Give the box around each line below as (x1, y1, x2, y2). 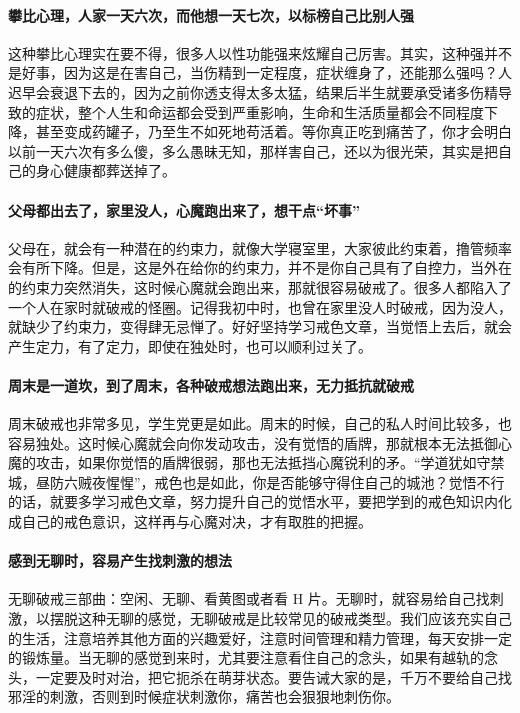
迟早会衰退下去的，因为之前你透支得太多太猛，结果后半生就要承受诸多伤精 (8, 81, 498, 102)
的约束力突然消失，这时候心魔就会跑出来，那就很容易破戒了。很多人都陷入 (8, 276, 498, 297)
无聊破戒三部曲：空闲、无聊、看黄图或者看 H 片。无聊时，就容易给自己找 (8, 588, 490, 609)
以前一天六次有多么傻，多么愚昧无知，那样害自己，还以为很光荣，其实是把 (8, 140, 498, 161)
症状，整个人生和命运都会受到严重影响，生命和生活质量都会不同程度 (35, 101, 484, 122)
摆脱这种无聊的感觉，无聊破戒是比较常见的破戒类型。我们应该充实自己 (49, 608, 512, 629)
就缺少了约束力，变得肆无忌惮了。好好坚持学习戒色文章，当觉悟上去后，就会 (8, 316, 512, 337)
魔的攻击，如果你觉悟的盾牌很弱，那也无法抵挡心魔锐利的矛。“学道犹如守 (8, 452, 491, 473)
